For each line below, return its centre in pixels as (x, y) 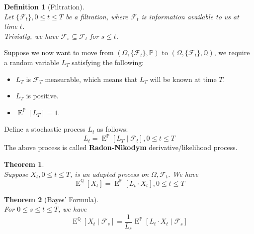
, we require (232, 52)
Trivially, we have (31, 36)
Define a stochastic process (45, 129)
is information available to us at (190, 16)
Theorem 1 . (24, 164)
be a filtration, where (97, 16)
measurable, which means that (91, 79)
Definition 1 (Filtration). (44, 6)
